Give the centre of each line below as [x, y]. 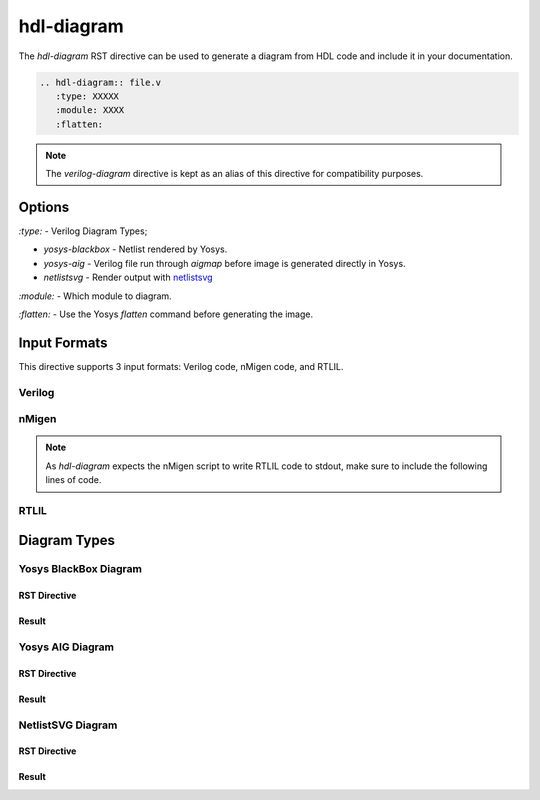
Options [44, 206]
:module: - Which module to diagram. [95, 296]
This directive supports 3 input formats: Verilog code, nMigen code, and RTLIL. [181, 366]
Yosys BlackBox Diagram [80, 569]
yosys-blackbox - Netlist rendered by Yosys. [135, 249]
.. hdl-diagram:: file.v [100, 82]
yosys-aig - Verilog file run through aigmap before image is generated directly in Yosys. [224, 263]
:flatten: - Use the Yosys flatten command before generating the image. [166, 314]
